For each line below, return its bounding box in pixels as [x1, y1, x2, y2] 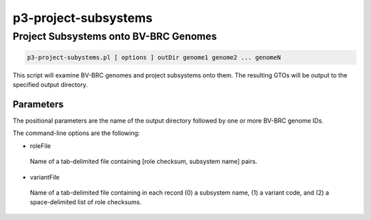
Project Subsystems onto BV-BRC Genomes [12, 30, 217, 42]
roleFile [30, 141, 52, 150]
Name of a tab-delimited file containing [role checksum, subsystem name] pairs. [30, 158, 258, 166]
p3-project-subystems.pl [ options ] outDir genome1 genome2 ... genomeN [27, 53, 281, 61]
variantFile [30, 173, 60, 181]
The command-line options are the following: [12, 129, 140, 137]
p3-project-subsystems [12, 10, 153, 25]
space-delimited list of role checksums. [30, 198, 142, 206]
